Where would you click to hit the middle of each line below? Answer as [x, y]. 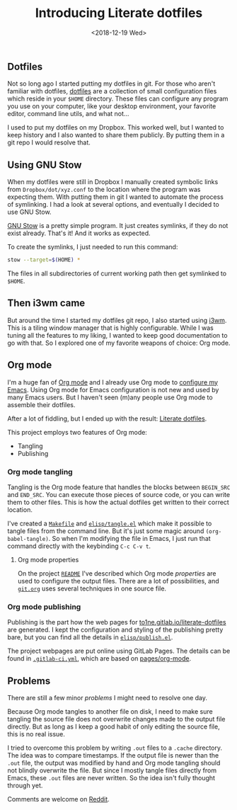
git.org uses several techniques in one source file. [92, 588]
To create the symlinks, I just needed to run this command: [93, 247]
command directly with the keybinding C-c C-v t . [79, 546]
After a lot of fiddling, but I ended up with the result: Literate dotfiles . [107, 418]
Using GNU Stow [45, 165]
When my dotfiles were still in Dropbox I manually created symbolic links [113, 182]
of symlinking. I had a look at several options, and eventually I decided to [113, 205]
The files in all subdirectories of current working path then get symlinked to [117, 273]
